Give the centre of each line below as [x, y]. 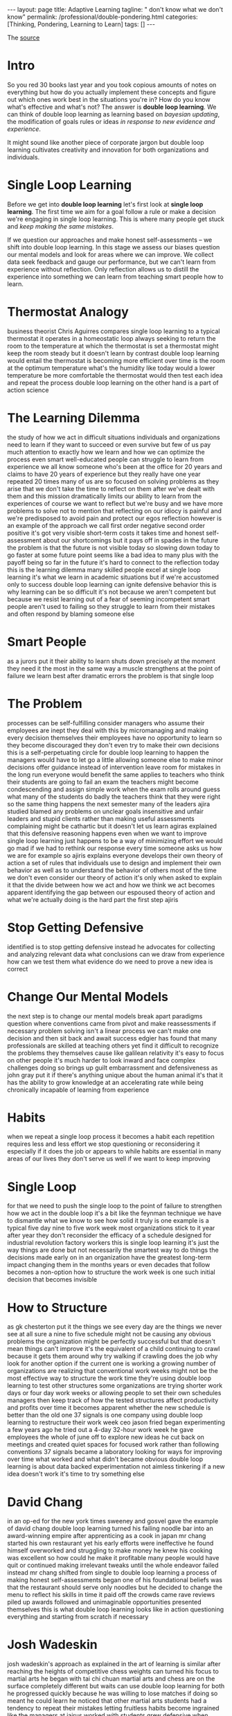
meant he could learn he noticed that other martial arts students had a [107, 1701]
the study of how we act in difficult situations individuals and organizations [114, 437]
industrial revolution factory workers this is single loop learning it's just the [113, 1243]
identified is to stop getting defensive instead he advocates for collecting [111, 946]
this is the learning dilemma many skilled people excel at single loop [104, 569]
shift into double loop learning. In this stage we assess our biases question [114, 247]
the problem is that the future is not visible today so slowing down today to [114, 547]
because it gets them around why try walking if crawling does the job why [113, 1356]
